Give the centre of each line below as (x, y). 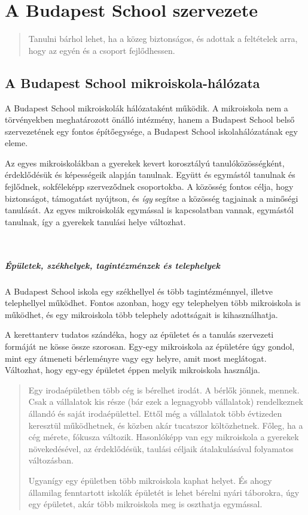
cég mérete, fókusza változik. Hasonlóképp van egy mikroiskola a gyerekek (164, 437)
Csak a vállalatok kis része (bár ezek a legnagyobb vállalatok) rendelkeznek (166, 402)
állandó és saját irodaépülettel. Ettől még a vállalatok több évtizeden (155, 413)
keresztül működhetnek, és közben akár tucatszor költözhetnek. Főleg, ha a (166, 425)
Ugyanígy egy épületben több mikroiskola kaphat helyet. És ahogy (150, 480)
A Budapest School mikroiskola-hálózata (132, 82)
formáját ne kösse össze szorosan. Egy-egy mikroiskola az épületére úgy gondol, (150, 346)
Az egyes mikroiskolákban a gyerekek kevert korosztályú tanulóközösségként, (145, 163)
